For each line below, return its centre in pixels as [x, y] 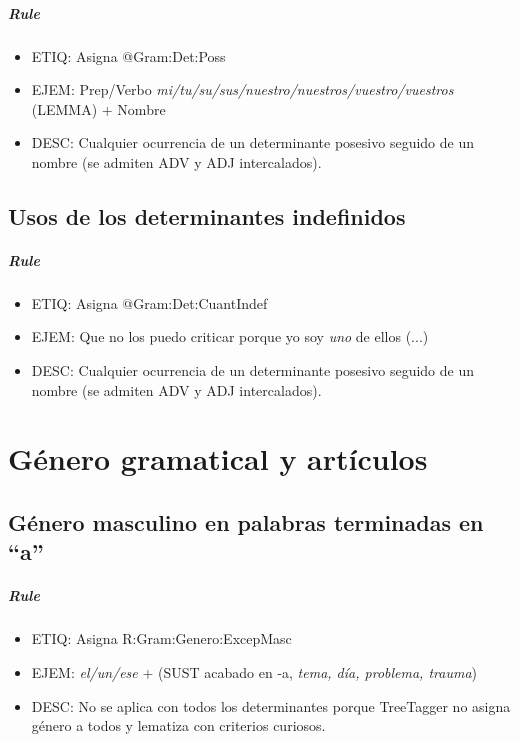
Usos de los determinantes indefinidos [207, 215]
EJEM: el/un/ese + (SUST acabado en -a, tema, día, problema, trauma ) [254, 671]
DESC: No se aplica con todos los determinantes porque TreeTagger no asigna [271, 705]
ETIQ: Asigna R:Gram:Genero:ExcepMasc [161, 638]
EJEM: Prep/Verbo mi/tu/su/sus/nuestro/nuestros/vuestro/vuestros [242, 89]
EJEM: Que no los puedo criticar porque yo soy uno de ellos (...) [230, 336]
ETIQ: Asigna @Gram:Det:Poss [128, 55]
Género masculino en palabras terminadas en [246, 522]
